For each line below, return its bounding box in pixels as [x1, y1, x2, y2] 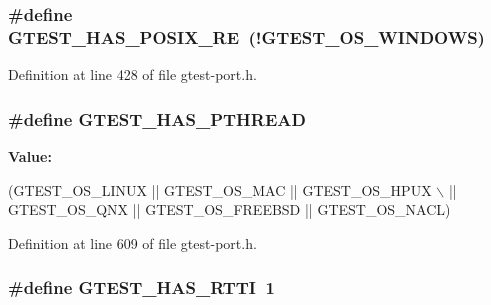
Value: [8, 145, 52, 166]
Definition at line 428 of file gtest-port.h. [8, 64, 257, 85]
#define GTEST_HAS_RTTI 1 [8, 275, 275, 300]
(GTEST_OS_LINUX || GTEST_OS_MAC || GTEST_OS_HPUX [8, 179, 432, 200]
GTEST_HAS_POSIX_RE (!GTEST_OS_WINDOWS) [8, 24, 485, 49]
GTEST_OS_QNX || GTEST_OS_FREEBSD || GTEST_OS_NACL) [8, 199, 451, 220]
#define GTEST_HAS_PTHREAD [8, 106, 306, 131]
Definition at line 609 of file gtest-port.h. [8, 232, 257, 253]
